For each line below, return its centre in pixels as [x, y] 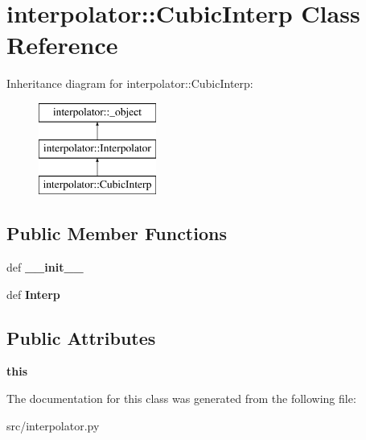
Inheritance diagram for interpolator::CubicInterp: [130, 83]
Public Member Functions [117, 233]
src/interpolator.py [53, 425]
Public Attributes [81, 337]
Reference [62, 45]
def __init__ [45, 267]
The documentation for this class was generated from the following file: [181, 398]
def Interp [33, 294]
